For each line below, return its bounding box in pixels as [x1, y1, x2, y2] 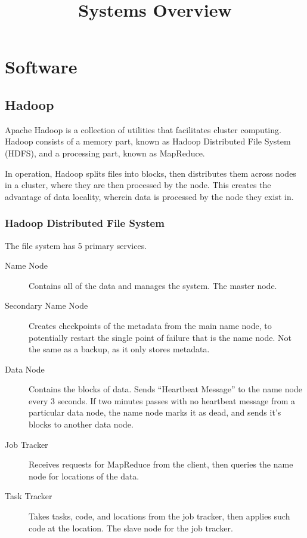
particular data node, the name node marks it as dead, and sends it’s [29, 406, 281, 419]
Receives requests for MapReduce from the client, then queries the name [29, 458, 293, 471]
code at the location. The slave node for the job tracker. [29, 521, 233, 534]
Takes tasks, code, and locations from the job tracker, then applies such [29, 510, 290, 522]
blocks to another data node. [29, 418, 134, 431]
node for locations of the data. [29, 469, 139, 482]
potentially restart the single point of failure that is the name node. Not [29, 331, 292, 343]
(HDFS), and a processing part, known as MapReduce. [5, 146, 205, 159]
